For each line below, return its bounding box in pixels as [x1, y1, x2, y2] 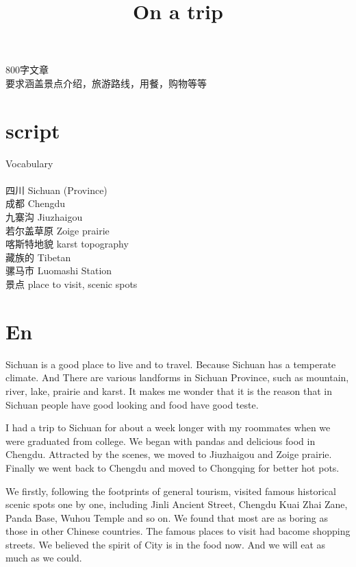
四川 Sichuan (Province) [5, 182, 107, 197]
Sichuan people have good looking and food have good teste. [5, 397, 259, 411]
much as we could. [5, 551, 82, 565]
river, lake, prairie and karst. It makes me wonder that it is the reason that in [5, 383, 332, 398]
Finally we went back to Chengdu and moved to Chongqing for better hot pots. [5, 460, 340, 474]
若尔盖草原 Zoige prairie [5, 223, 110, 237]
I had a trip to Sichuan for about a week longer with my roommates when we [5, 420, 331, 435]
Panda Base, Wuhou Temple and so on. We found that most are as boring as [5, 510, 329, 524]
